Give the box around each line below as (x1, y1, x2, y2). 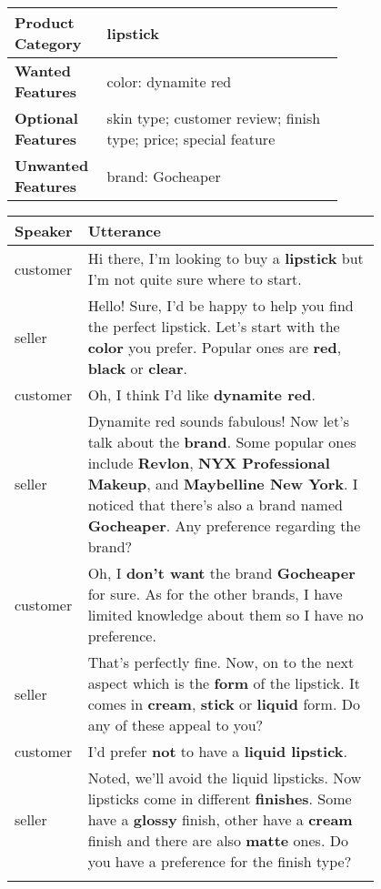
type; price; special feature (106, 128, 276, 149)
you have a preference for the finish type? (87, 851, 352, 872)
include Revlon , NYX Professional (87, 452, 330, 473)
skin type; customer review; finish (106, 107, 321, 128)
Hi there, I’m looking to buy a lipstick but (87, 248, 364, 268)
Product (15, 12, 75, 33)
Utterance (87, 220, 161, 241)
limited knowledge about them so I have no (87, 604, 364, 625)
